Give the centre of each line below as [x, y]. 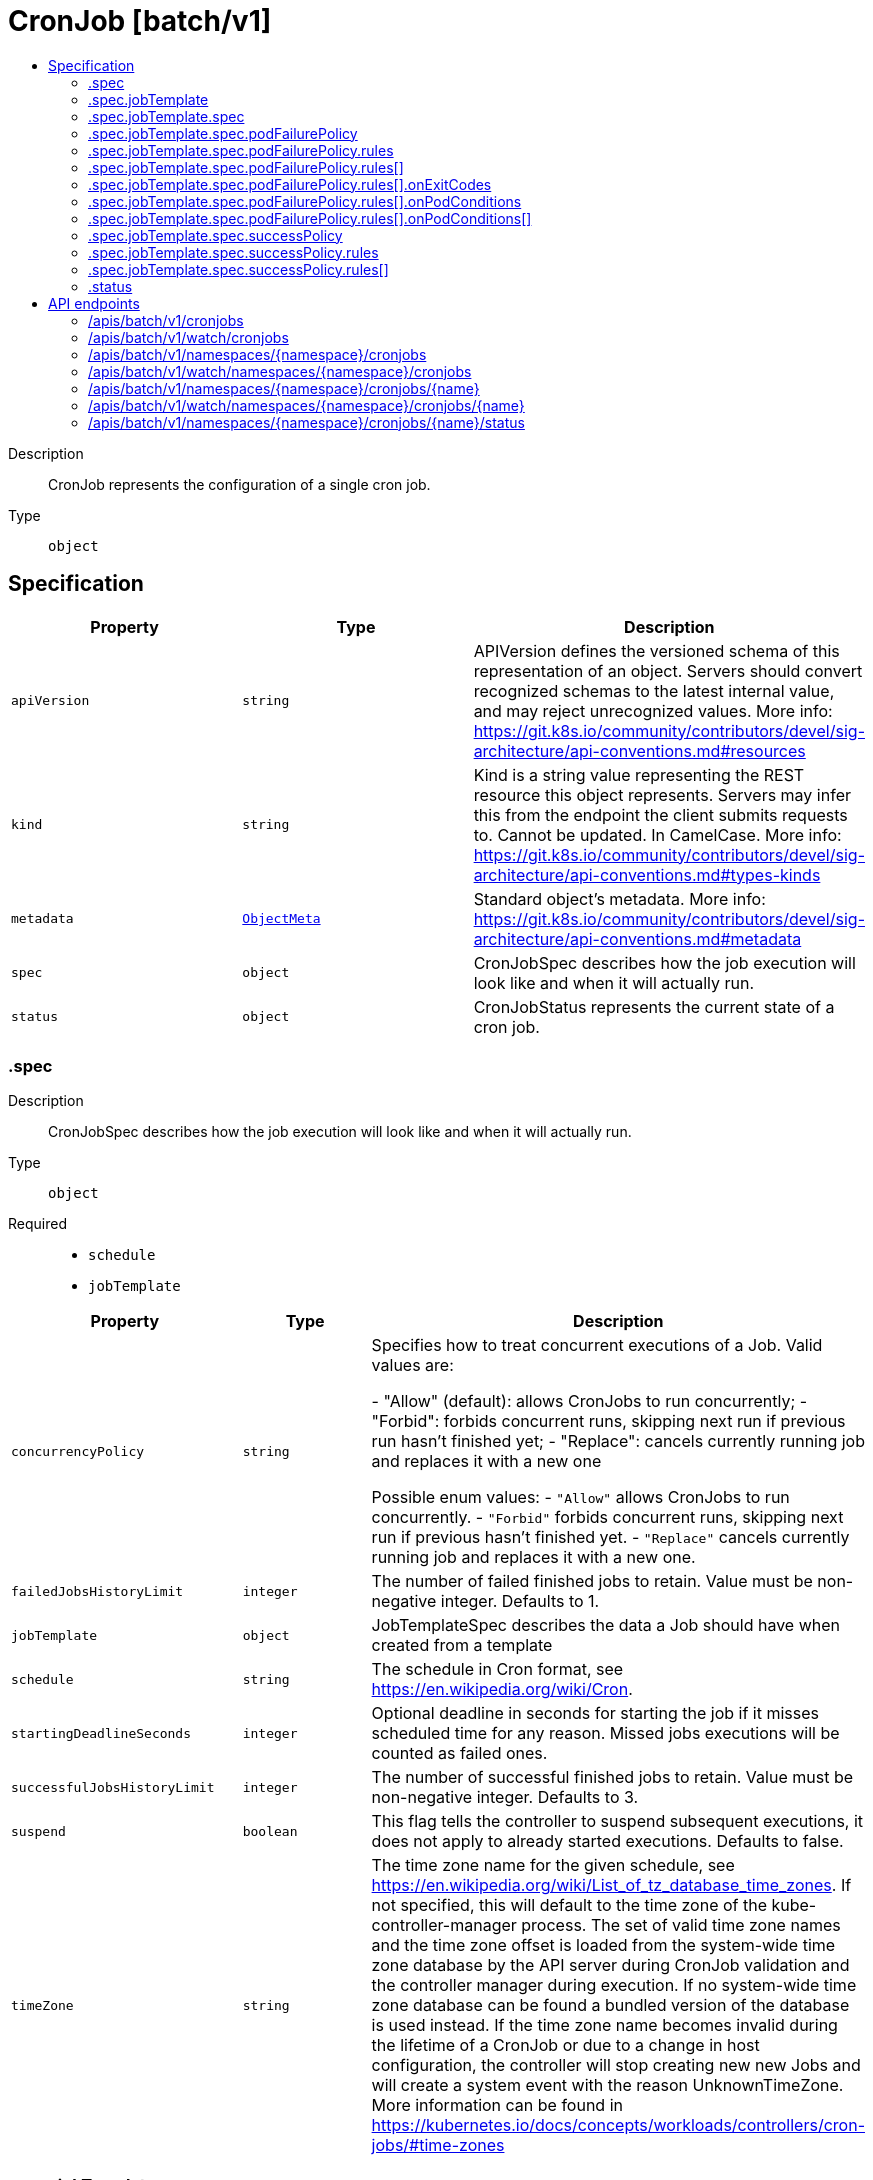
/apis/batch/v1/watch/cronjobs [188, 337]
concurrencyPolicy [78, 1451]
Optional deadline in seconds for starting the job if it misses [595, 1713]
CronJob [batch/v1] [140, 21]
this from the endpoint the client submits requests [660, 814]
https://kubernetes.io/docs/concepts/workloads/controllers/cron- [618, 2125]
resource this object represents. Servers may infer [662, 794]
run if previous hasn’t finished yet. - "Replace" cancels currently [610, 1537]
